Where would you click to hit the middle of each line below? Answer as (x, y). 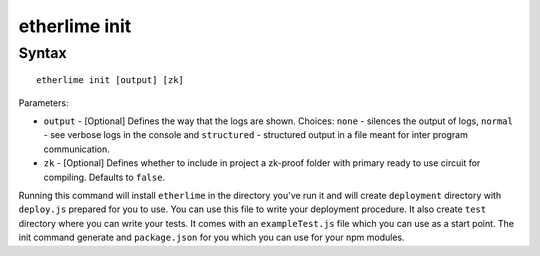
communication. (76, 149)
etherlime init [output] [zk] (110, 80)
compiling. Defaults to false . (104, 177)
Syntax (42, 53)
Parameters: (43, 102)
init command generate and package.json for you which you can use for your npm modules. (211, 237)
